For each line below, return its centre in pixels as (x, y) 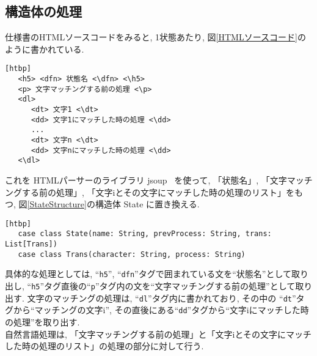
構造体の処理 (43, 11)
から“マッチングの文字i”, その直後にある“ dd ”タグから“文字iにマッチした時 (161, 310)
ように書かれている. (45, 49)
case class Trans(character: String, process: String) (132, 254)
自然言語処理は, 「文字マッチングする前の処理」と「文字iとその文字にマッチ (158, 334)
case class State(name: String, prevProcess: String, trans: (145, 234)
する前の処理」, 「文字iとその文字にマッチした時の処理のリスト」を (158, 192)
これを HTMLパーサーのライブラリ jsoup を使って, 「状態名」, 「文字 (146, 180)
